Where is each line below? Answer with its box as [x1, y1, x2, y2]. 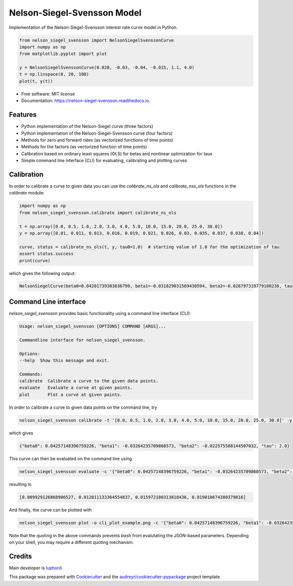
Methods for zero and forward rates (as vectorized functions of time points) [21, 137, 173, 143]
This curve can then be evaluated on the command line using [9, 456, 132, 461]
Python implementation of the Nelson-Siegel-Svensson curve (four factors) [21, 130, 173, 136]
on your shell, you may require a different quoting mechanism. [9, 540, 134, 545]
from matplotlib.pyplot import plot [19, 51, 107, 57]
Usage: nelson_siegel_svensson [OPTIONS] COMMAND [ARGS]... [19, 323, 167, 329]
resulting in [9, 481, 32, 487]
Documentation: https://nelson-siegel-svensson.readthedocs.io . [21, 98, 151, 104]
